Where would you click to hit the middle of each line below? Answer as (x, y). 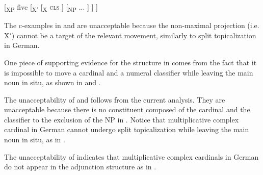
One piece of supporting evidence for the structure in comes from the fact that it (130, 62)
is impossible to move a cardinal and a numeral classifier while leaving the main (129, 72)
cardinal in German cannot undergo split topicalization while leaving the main (127, 129)
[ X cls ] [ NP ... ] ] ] (69, 7)
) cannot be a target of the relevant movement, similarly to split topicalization (134, 35)
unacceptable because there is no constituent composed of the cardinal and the (127, 109)
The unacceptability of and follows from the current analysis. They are (115, 99)
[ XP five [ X (20, 7)
